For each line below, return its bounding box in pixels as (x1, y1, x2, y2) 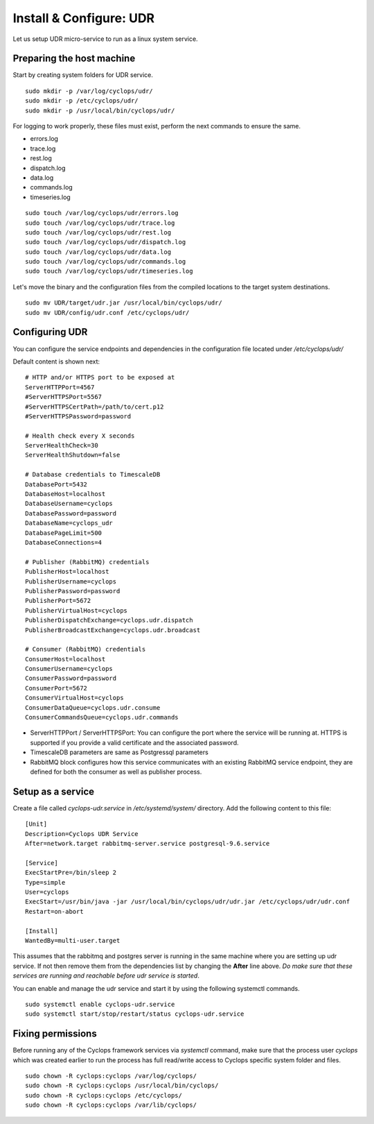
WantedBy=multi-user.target (25, 937, 121, 944)
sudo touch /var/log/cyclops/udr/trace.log (25, 219, 175, 227)
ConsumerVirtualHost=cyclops (25, 694, 124, 702)
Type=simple (25, 878, 66, 886)
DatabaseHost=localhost (25, 490, 106, 498)
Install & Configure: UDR (12, 10, 155, 26)
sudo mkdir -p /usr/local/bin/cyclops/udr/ (25, 106, 175, 114)
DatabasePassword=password (25, 509, 117, 517)
